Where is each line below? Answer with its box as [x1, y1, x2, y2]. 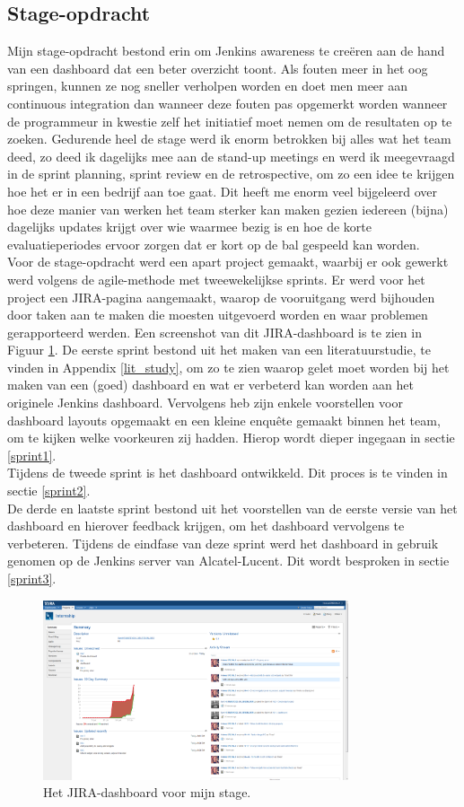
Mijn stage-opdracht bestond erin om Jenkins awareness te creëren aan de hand [7, 41, 445, 60]
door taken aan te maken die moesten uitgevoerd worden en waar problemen [7, 305, 428, 324]
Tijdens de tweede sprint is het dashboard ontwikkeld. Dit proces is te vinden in [7, 463, 448, 482]
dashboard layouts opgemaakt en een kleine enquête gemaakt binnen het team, [7, 410, 441, 429]
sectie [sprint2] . [7, 481, 91, 500]
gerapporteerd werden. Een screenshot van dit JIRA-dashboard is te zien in [7, 322, 422, 341]
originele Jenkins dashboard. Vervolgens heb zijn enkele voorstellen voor [7, 393, 403, 412]
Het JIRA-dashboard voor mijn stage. [43, 783, 251, 802]
